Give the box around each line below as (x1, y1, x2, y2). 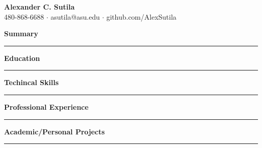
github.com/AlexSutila (106, 11, 177, 22)
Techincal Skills (4, 77, 59, 88)
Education (4, 52, 40, 63)
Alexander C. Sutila (4, 2, 75, 12)
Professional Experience (4, 101, 89, 112)
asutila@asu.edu (50, 11, 100, 22)
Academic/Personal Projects (4, 126, 105, 136)
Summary (4, 28, 38, 39)
